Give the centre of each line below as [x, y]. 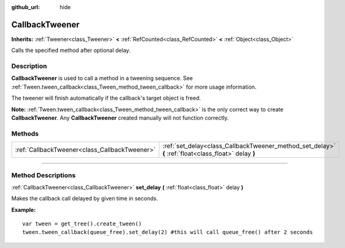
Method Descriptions [44, 175]
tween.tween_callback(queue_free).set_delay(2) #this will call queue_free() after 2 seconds [168, 232]
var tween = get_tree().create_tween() [82, 224]
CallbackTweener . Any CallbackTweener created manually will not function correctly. [120, 118]
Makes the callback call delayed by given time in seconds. [85, 199]
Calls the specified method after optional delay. [71, 50]
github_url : [25, 7]
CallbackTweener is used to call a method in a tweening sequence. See [102, 78]
